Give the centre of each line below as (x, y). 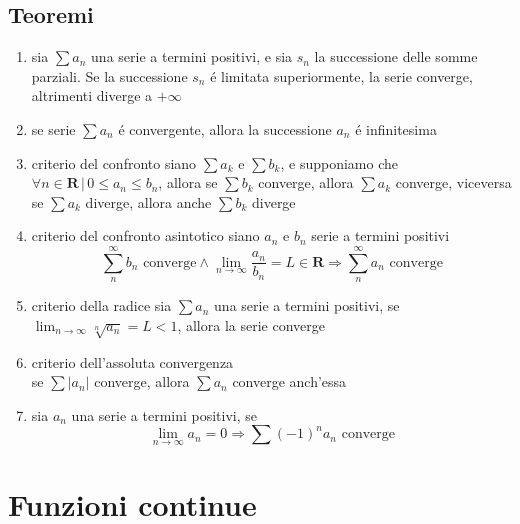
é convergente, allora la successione (225, 128)
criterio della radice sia (101, 305)
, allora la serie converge (251, 324)
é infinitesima (396, 128)
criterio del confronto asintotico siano (145, 235)
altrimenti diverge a (92, 95)
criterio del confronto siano (114, 162)
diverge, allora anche (148, 201)
